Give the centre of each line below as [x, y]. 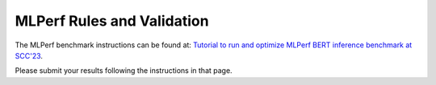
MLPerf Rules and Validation [112, 21]
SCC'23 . [29, 55]
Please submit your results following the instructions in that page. [124, 71]
